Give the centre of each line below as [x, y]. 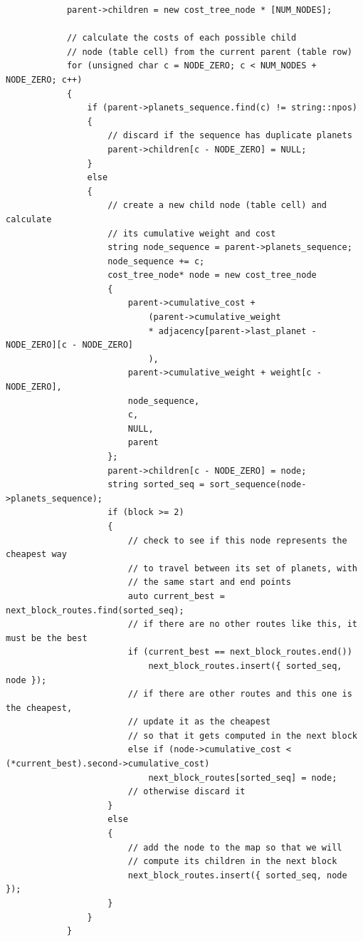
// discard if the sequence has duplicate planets [230, 136]
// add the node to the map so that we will [235, 847]
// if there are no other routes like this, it [242, 624]
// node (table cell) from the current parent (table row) [209, 52]
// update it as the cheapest [199, 722]
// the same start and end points [209, 582]
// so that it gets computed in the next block [242, 735]
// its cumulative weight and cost [192, 233]
